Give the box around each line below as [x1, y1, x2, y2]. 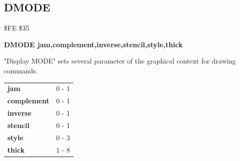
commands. [4, 65, 38, 75]
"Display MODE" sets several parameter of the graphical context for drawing [4, 56, 236, 66]
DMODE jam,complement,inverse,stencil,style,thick [4, 39, 183, 49]
